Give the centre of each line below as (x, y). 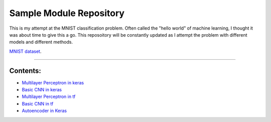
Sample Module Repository (67, 13)
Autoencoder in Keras (44, 111)
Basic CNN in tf (38, 103)
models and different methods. (41, 42)
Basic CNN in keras (42, 90)
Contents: (25, 71)
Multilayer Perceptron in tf (49, 97)
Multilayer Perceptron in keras (53, 82)
